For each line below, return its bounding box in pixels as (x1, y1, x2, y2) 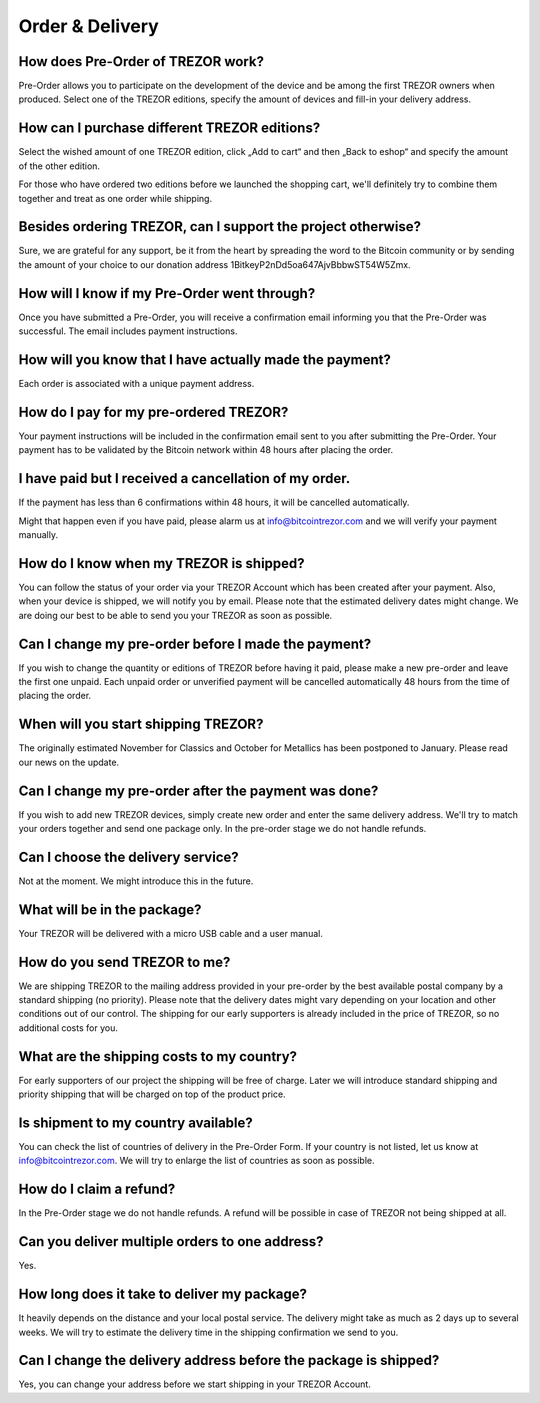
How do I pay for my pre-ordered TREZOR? (18, 403, 289, 420)
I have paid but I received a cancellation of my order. (18, 470, 351, 487)
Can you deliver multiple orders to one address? (18, 1233, 324, 1250)
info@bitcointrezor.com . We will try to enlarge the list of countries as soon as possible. (18, 1155, 375, 1167)
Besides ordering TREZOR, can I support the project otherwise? (18, 218, 422, 235)
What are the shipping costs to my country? (18, 1048, 298, 1065)
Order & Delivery (18, 15, 159, 37)
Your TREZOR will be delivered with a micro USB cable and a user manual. (18, 927, 324, 939)
